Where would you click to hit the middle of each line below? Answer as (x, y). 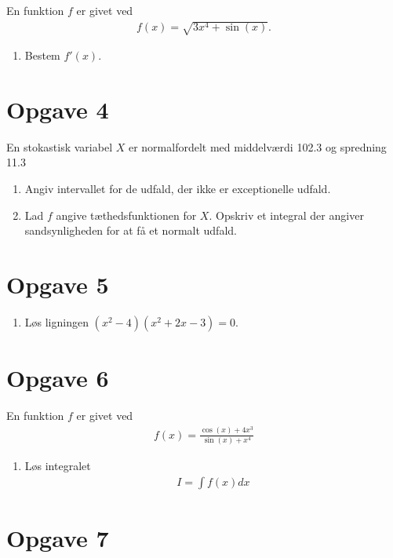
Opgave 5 (58, 284)
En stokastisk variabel (60, 146)
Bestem (42, 55)
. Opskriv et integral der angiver (286, 215)
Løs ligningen (56, 321)
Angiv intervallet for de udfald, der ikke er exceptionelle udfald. (178, 189)
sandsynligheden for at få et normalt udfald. (131, 230)
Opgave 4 (58, 109)
